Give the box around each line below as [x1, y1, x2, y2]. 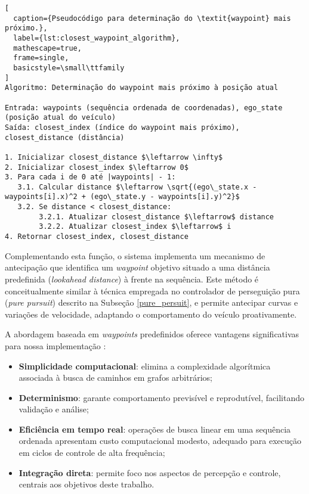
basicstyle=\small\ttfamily [13, 63, 125, 72]
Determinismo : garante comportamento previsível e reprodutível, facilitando [18, 391, 304, 403]
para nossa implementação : [5, 339, 106, 352]
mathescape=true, [13, 44, 82, 52]
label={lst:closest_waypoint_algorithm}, [13, 33, 180, 42]
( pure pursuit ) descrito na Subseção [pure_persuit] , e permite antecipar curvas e [5, 296, 298, 309]
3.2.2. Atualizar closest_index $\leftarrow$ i [39, 222, 231, 231]
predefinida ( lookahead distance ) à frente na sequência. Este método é [5, 272, 259, 285]
